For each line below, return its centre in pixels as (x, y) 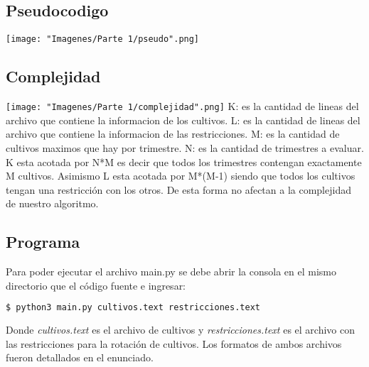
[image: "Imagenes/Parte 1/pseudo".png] (103, 39)
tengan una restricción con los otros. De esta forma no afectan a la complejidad (178, 189)
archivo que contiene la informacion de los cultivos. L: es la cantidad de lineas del (183, 120)
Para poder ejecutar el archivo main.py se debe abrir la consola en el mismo (171, 272)
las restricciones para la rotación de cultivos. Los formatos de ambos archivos (174, 343)
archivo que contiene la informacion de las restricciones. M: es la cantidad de (173, 134)
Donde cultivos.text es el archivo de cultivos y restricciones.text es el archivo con (180, 330)
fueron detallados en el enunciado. (80, 357)
